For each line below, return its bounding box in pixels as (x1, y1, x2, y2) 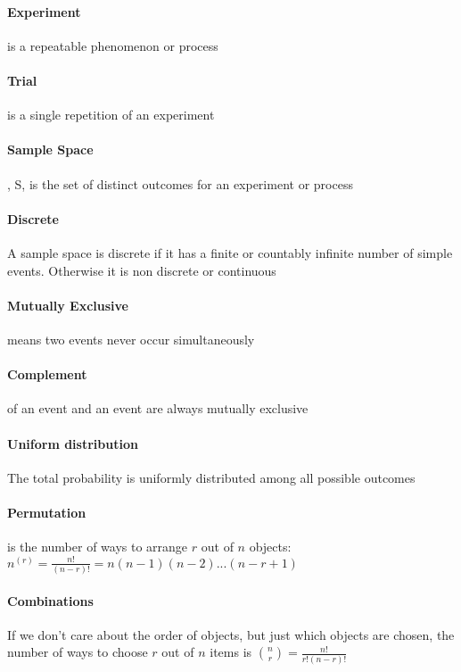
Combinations (7, 591, 94, 610)
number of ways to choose (7, 643, 148, 661)
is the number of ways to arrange (7, 537, 188, 556)
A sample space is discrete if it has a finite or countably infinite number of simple (7, 243, 453, 261)
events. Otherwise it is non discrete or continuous (7, 261, 276, 279)
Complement (7, 365, 87, 384)
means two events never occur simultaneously (7, 329, 255, 348)
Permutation (7, 502, 86, 521)
